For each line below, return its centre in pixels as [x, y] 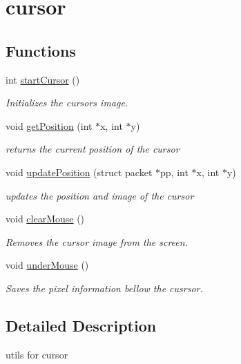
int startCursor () [43, 79]
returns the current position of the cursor [93, 149]
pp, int [174, 172]
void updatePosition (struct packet [79, 172]
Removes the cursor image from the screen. [97, 241]
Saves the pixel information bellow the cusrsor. [104, 288]
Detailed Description [81, 325]
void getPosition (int [49, 125]
